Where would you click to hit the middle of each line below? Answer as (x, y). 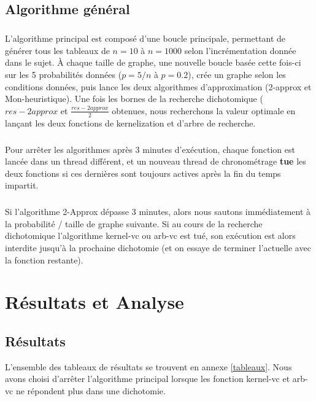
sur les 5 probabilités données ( (64, 74)
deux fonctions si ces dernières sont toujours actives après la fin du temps (143, 173)
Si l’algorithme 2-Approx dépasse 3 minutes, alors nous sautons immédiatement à (158, 212)
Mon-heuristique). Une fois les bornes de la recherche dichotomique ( (134, 99)
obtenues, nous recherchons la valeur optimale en (204, 110)
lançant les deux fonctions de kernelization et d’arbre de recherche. (130, 123)
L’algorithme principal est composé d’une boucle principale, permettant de (145, 38)
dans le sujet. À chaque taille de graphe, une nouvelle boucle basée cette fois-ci (153, 62)
